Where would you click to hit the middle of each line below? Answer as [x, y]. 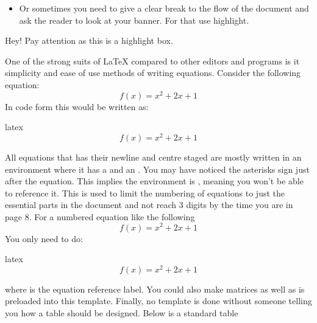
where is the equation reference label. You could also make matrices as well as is [155, 289]
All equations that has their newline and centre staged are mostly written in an [153, 157]
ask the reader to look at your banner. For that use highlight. [134, 20]
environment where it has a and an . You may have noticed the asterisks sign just [157, 169]
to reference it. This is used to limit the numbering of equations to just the [145, 193]
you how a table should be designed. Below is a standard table [122, 313]
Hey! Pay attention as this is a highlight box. [89, 40]
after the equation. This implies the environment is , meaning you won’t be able [154, 181]
